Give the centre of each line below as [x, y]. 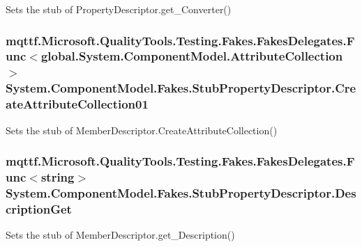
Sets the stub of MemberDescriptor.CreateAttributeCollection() [142, 130]
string [58, 176]
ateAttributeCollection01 [77, 104]
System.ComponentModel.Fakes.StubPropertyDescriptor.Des [181, 192]
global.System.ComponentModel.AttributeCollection [192, 56]
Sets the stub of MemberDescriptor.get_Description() [120, 235]
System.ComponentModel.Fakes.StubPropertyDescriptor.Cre [181, 88]
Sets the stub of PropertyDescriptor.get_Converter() [119, 9]
